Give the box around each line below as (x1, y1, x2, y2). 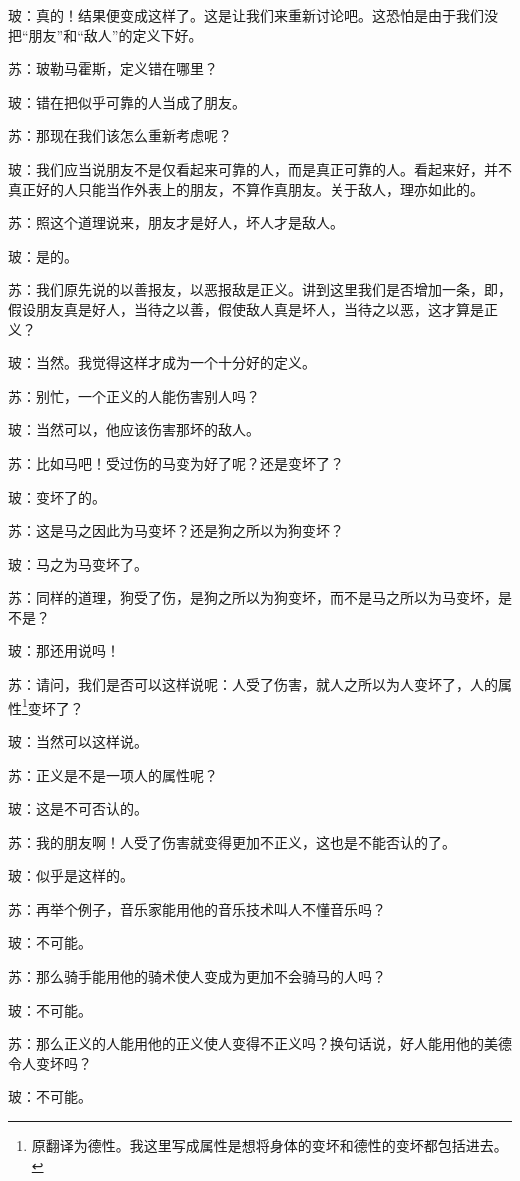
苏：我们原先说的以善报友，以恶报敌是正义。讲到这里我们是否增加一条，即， (8, 279, 512, 300)
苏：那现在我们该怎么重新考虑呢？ (8, 125, 232, 146)
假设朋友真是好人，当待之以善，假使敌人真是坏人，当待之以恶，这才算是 (8, 298, 484, 319)
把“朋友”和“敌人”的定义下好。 (8, 24, 203, 45)
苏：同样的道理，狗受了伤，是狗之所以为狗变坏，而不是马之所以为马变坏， (8, 587, 498, 608)
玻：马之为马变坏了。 (8, 553, 148, 574)
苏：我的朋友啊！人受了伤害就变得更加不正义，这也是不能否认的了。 (8, 831, 456, 852)
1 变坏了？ (22, 694, 84, 718)
